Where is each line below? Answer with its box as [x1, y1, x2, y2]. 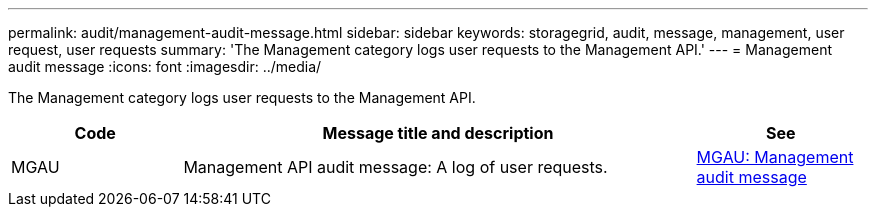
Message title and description [322, 123, 554, 143]
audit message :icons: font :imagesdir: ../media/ [8, 58, 322, 75]
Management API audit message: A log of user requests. [183, 157, 608, 177]
